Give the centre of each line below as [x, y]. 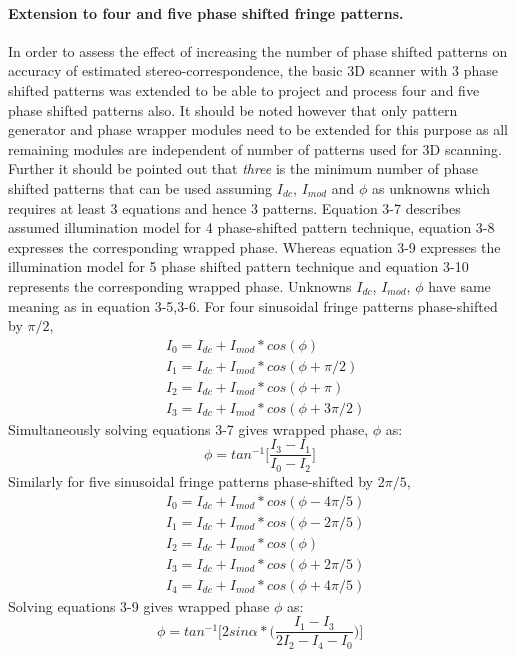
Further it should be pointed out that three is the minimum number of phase [243, 168]
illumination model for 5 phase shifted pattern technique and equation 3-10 [238, 266]
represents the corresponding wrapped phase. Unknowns [180, 285]
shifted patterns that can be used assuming [140, 187]
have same [459, 285]
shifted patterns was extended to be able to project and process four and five [244, 89]
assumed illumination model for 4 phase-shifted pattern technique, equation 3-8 [251, 227]
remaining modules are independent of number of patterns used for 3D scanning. [255, 148]
